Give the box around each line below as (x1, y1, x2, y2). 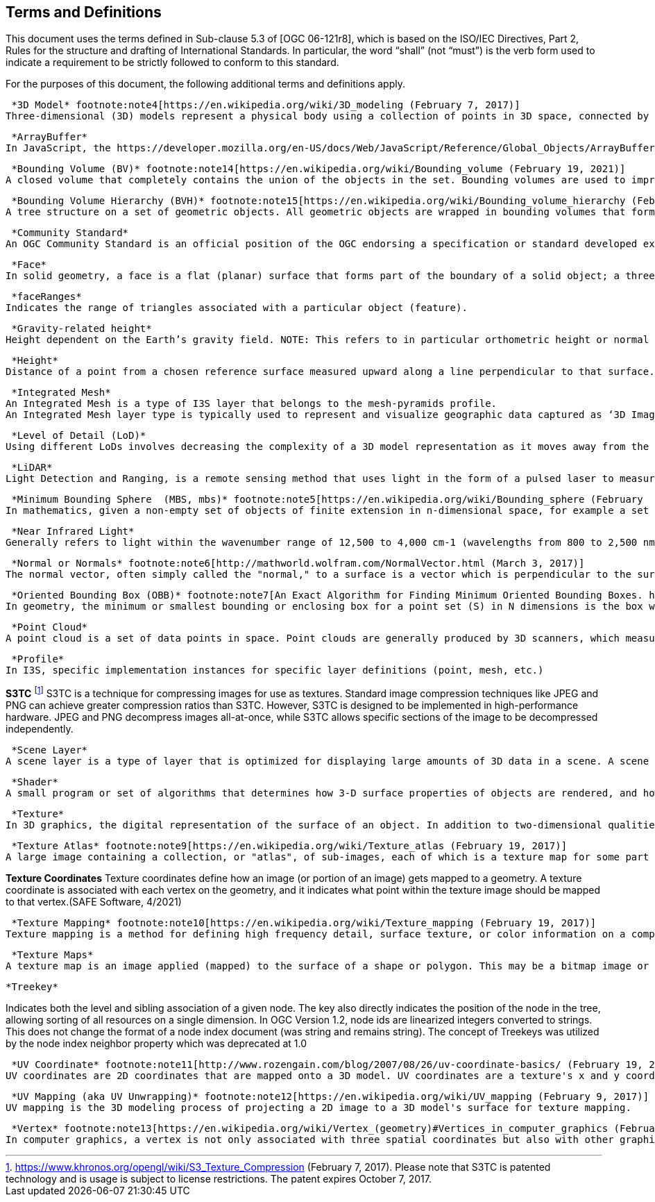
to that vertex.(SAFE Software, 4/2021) (6, 896, 182, 908)
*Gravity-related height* (11, 323, 152, 335)
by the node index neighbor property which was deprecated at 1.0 (6, 1037, 307, 1050)
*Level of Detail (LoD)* (11, 430, 146, 442)
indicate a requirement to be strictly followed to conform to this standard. (6, 56, 339, 69)
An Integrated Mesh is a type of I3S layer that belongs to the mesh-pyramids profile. (6, 398, 497, 410)
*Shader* (11, 776, 58, 788)
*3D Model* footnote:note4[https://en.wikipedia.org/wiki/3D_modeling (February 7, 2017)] (11, 99, 520, 111)
